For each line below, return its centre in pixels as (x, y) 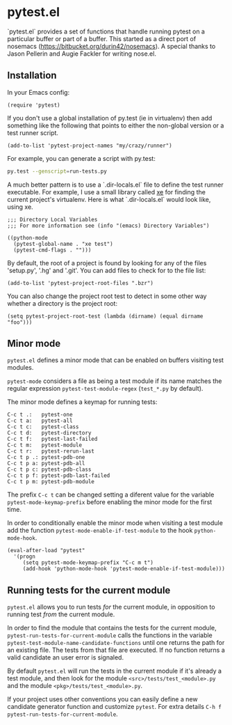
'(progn (25, 557)
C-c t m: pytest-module (44, 445)
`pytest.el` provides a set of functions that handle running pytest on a (106, 31)
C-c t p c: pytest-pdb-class (49, 470)
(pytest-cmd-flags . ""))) (52, 250)
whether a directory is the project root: (63, 303)
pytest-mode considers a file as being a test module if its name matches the (115, 381)
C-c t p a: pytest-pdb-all (46, 464)
